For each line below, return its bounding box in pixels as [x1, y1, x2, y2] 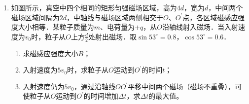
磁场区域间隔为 [11, 12, 60, 22]
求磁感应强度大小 [23, 48, 78, 58]
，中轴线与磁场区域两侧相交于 [67, 12, 164, 22]
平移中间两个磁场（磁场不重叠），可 [128, 81, 242, 91]
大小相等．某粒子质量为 [18, 22, 94, 32]
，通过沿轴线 [74, 81, 116, 91]
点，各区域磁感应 [182, 12, 238, 22]
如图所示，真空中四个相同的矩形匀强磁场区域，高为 [11, 2, 177, 12]
